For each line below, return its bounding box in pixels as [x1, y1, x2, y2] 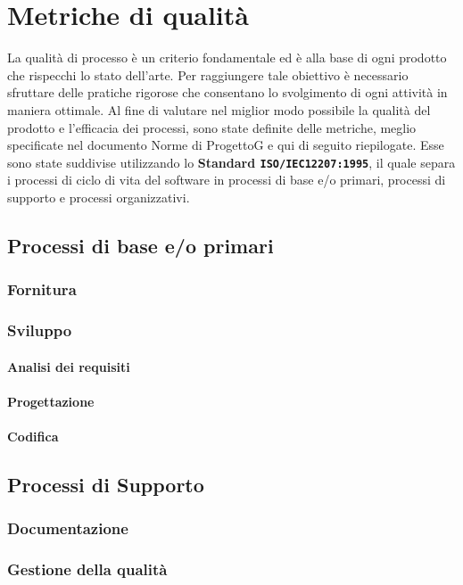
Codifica [7, 426, 59, 445]
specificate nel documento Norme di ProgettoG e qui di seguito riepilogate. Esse [7, 136, 444, 154]
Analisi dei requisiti [7, 357, 130, 375]
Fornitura [7, 278, 77, 301]
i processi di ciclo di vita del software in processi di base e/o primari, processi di [7, 170, 446, 189]
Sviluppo [7, 319, 72, 342]
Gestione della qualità [7, 558, 168, 581]
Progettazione [7, 391, 95, 410]
